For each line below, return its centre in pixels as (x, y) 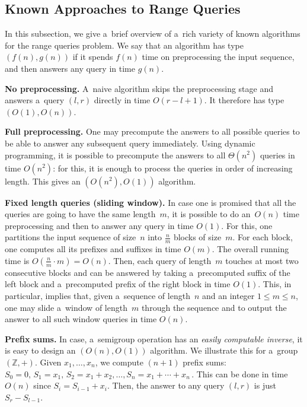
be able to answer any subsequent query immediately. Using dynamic (130, 143)
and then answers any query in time (70, 68)
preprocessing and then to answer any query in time (99, 225)
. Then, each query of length (160, 260)
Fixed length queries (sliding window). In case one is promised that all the (151, 202)
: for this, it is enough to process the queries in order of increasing (173, 168)
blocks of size (197, 237)
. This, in (275, 284)
